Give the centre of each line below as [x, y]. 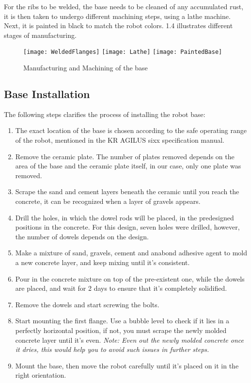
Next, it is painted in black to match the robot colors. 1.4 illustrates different [118, 25]
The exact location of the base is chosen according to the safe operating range [131, 130]
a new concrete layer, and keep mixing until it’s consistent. [102, 262]
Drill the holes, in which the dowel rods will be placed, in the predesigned [125, 217]
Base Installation [47, 94]
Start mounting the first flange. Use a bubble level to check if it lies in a [122, 321]
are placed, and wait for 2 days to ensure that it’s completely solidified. [121, 288]
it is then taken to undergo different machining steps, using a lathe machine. [117, 16]
